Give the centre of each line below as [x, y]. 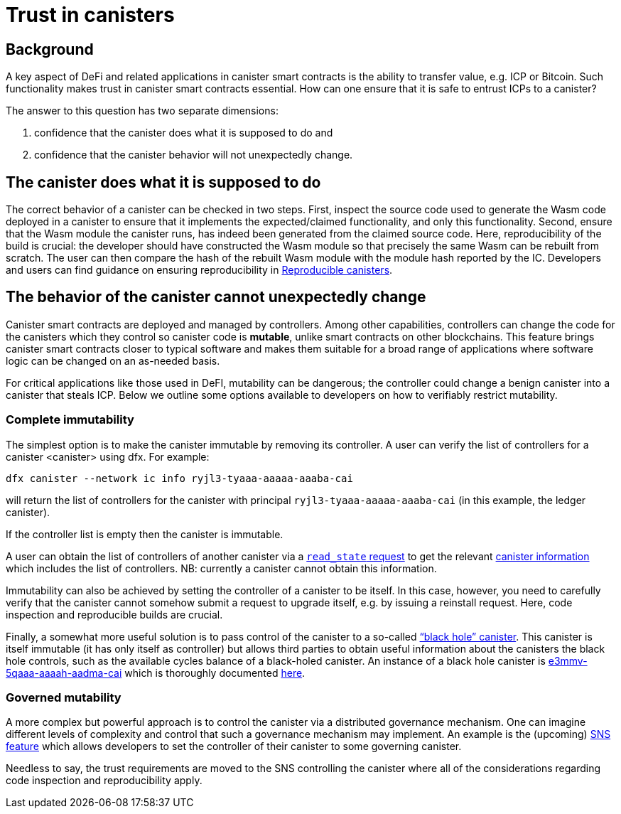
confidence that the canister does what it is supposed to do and [184, 133]
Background [50, 49]
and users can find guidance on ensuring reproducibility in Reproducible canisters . [199, 270]
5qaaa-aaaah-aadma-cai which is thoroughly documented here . [156, 673]
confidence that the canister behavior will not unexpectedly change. [194, 155]
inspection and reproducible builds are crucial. [114, 614]
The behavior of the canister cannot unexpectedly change [216, 297]
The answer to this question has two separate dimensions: [142, 111]
